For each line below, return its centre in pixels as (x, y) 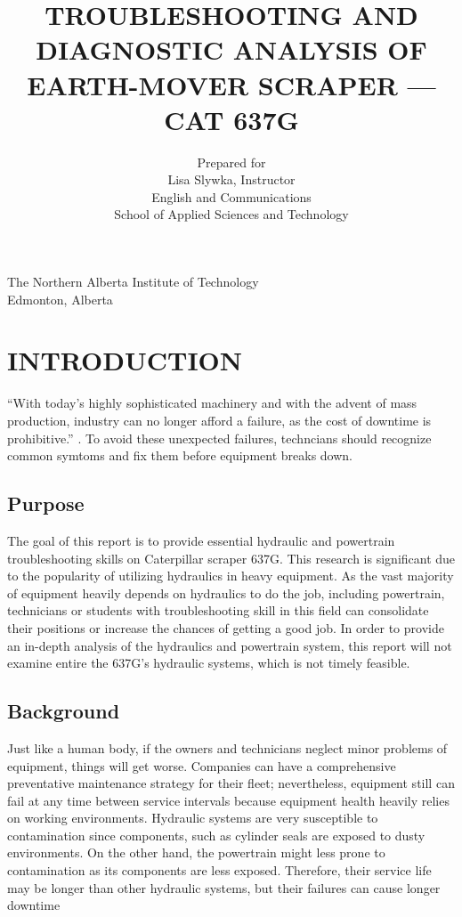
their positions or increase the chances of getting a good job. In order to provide (226, 627)
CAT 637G (231, 119)
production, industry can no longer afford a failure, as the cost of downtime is (219, 420)
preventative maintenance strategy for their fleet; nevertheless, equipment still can (231, 783)
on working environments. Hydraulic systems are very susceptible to (193, 818)
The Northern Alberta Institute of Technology (133, 282)
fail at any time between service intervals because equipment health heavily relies (228, 800)
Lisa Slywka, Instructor (231, 179)
